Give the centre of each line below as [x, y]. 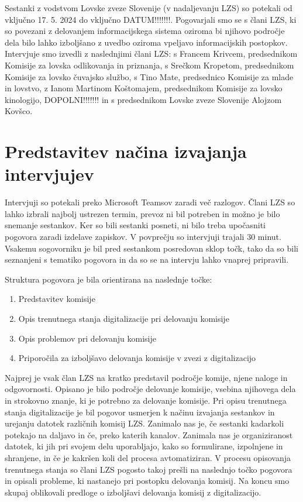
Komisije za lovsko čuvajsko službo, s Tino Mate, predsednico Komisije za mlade [149, 76]
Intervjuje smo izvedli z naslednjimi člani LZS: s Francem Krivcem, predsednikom [151, 54]
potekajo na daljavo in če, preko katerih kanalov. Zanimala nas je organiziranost [149, 434]
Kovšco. [19, 111]
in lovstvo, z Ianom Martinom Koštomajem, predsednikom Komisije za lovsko [144, 88]
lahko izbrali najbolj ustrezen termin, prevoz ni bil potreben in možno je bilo [142, 213]
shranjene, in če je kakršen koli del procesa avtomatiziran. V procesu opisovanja [148, 457]
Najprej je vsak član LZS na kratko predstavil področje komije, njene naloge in [146, 377]
